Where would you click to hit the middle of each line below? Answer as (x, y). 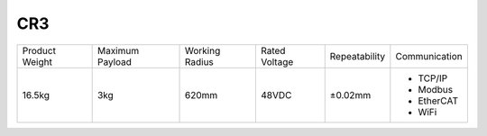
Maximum (118, 50)
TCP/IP (433, 78)
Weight (37, 61)
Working (203, 50)
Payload (115, 61)
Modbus (436, 89)
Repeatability (358, 56)
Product (39, 50)
